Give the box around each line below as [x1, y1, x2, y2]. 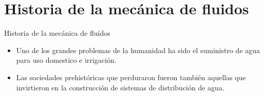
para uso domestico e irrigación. [16, 55, 117, 65]
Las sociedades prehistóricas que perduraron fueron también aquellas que [16, 71, 246, 82]
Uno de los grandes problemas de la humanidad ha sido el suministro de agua [16, 44, 260, 55]
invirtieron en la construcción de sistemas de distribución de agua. [16, 82, 224, 92]
